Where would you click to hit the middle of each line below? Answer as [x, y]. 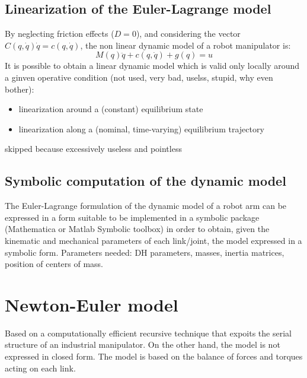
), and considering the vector [188, 34]
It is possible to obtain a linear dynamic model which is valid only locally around [152, 66]
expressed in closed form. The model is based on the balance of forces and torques [154, 356]
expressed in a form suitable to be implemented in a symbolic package [132, 217]
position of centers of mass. [54, 264]
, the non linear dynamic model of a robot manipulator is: [186, 45]
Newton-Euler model [92, 304]
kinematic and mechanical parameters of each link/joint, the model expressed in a [153, 240]
